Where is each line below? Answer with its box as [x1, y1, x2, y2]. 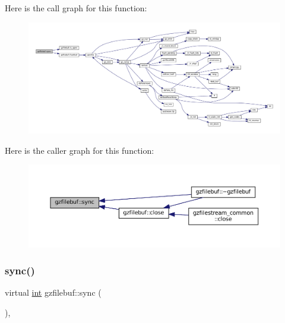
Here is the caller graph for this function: [5, 144, 154, 156]
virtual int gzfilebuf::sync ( [5, 286, 102, 299]
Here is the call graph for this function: [5, 2, 147, 14]
